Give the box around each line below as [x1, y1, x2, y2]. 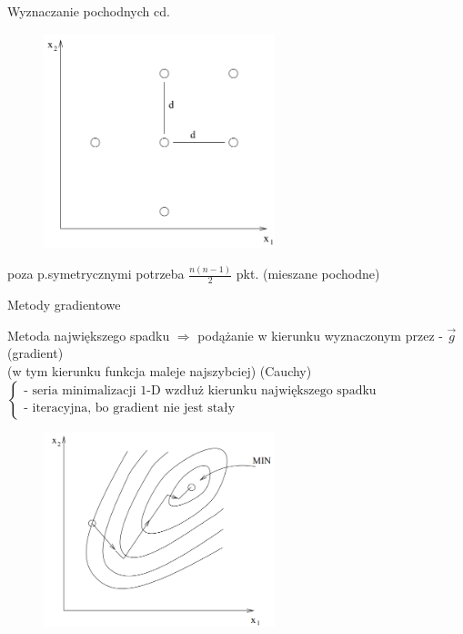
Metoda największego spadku [7, 325, 170, 344]
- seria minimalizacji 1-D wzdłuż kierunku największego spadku [24, 384, 377, 398]
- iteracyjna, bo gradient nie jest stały [24, 402, 236, 415]
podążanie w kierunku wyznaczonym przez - [197, 325, 443, 344]
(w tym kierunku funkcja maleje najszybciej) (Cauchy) [7, 361, 312, 380]
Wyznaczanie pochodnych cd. [7, 2, 170, 20]
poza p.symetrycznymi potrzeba [7, 264, 185, 283]
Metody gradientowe [7, 295, 121, 314]
